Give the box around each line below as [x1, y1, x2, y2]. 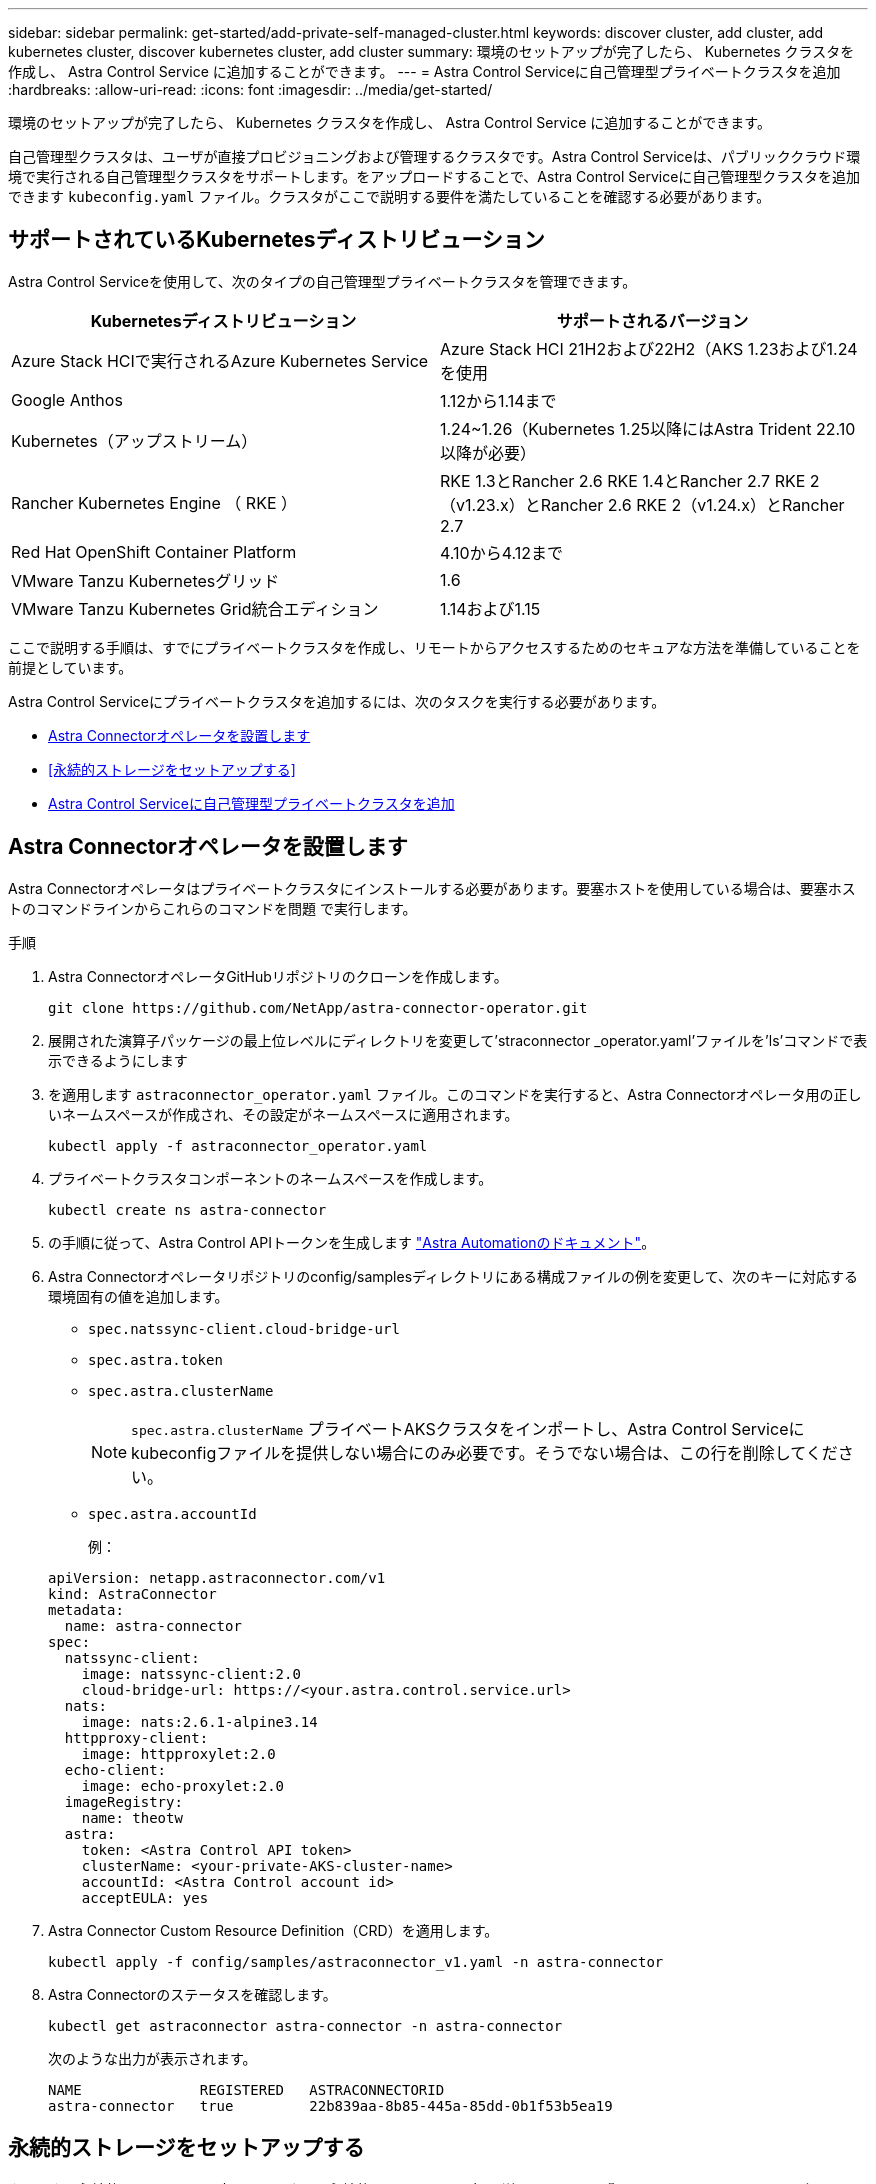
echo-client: [64, 1761, 167, 1778]
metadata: [48, 1601, 124, 1618]
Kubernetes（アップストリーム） [11, 430, 258, 451]
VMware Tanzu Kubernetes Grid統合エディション [11, 598, 379, 619]
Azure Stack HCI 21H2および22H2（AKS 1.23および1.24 [440, 338, 858, 359]
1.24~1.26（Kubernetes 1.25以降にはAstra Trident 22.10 [440, 418, 856, 439]
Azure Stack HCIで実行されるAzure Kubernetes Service [11, 350, 429, 371]
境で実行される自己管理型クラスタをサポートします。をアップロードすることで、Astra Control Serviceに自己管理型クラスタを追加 [8, 168, 861, 185]
